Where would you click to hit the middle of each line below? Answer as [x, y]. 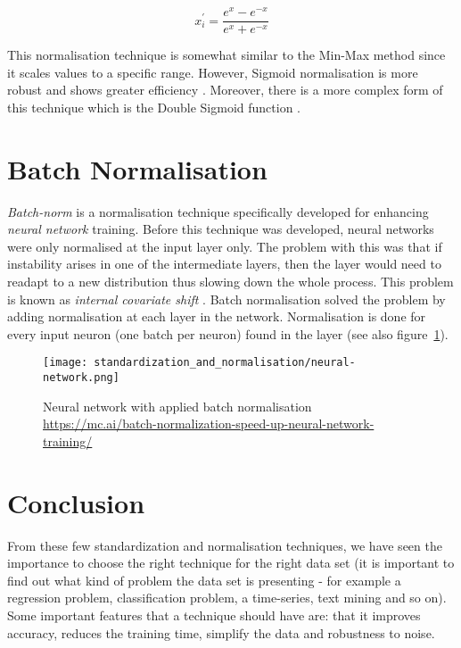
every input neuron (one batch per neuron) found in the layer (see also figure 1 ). [228, 333]
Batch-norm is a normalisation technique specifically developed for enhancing [218, 211]
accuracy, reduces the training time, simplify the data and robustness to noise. [221, 632]
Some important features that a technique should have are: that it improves [214, 615]
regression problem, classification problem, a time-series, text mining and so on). [227, 598]
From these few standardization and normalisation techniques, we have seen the [225, 545]
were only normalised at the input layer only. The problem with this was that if [225, 246]
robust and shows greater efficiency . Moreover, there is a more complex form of [225, 90]
